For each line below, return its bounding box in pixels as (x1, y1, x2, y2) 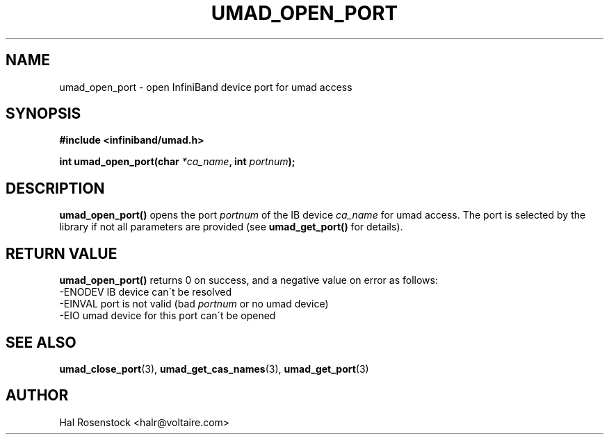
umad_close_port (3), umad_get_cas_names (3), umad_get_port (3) (59, 362, 369, 375)
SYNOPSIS (6, 105, 81, 123)
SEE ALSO (6, 333, 76, 351)
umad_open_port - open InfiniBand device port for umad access (59, 81, 352, 93)
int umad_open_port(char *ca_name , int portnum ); (59, 155, 295, 168)
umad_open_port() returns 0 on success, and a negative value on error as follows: (59, 274, 438, 287)
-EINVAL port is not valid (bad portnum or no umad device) (59, 298, 329, 310)
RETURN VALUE (6, 244, 117, 262)
